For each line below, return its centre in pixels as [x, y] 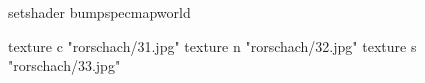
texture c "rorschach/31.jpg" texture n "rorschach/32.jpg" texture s [212, 45]
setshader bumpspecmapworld [99, 12]
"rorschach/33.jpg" [64, 65]
